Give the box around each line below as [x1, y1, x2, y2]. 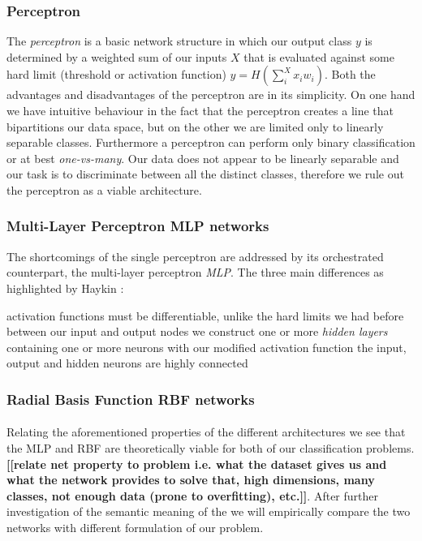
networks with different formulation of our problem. [6, 518, 264, 535]
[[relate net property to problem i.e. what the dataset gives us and [6, 455, 387, 472]
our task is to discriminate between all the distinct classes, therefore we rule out [6, 165, 404, 182]
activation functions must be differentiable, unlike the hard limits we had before [6, 307, 404, 324]
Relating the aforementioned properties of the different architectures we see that [6, 423, 406, 440]
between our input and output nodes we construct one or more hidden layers [6, 323, 388, 340]
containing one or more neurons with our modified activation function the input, [6, 338, 407, 355]
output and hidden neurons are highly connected [6, 354, 248, 371]
